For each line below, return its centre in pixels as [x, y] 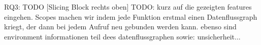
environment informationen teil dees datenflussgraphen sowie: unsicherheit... [122, 36]
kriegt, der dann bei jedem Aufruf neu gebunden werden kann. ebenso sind [120, 27]
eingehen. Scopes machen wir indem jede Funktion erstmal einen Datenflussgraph [131, 16]
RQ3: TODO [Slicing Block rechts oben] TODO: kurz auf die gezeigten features [128, 7]
